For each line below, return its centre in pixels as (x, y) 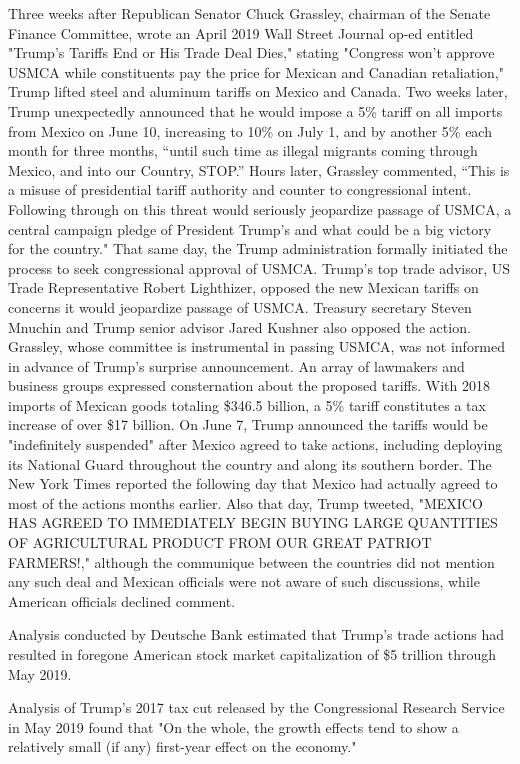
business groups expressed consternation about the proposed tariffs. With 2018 (249, 385)
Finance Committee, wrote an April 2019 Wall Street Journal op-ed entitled (241, 32)
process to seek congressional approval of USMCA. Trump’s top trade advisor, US (259, 267)
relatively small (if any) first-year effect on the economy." (182, 746)
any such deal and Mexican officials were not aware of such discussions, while (244, 581)
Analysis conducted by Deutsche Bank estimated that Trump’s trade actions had (256, 634)
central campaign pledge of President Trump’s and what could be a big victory (250, 228)
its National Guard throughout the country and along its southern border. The (250, 463)
